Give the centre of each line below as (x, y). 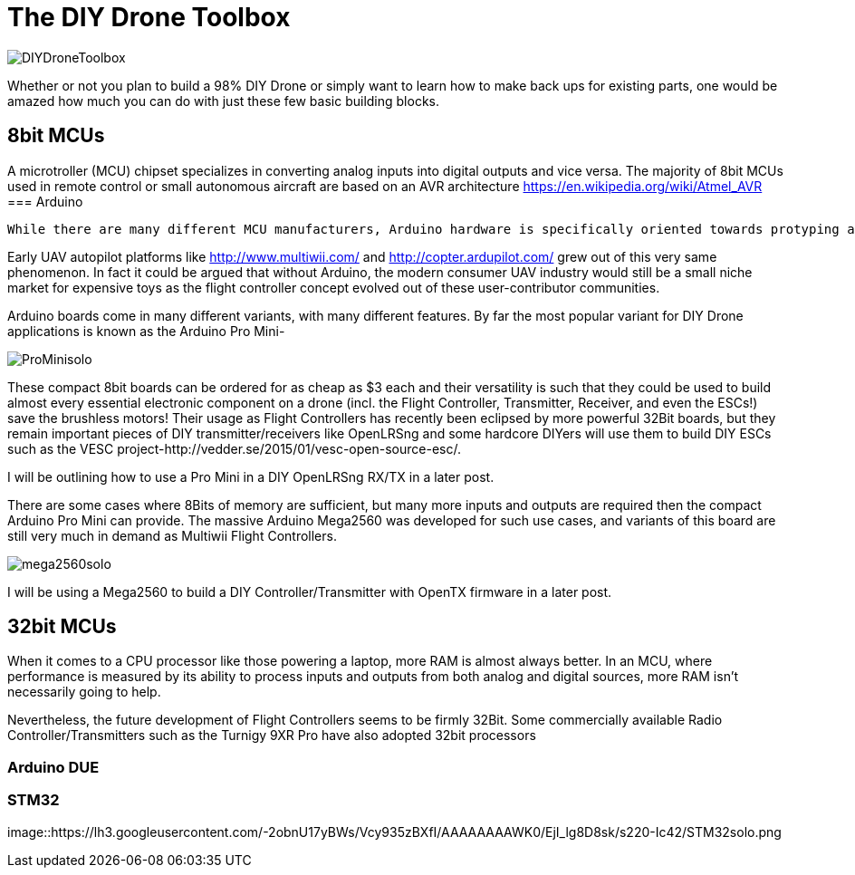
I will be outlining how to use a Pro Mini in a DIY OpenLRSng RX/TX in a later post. (251, 476)
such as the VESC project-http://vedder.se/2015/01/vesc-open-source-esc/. (234, 448)
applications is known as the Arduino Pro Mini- (146, 331)
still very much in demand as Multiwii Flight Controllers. (172, 535)
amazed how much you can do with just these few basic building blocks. (224, 101)
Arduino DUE (53, 767)
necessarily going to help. (84, 692)
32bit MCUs (62, 627)
